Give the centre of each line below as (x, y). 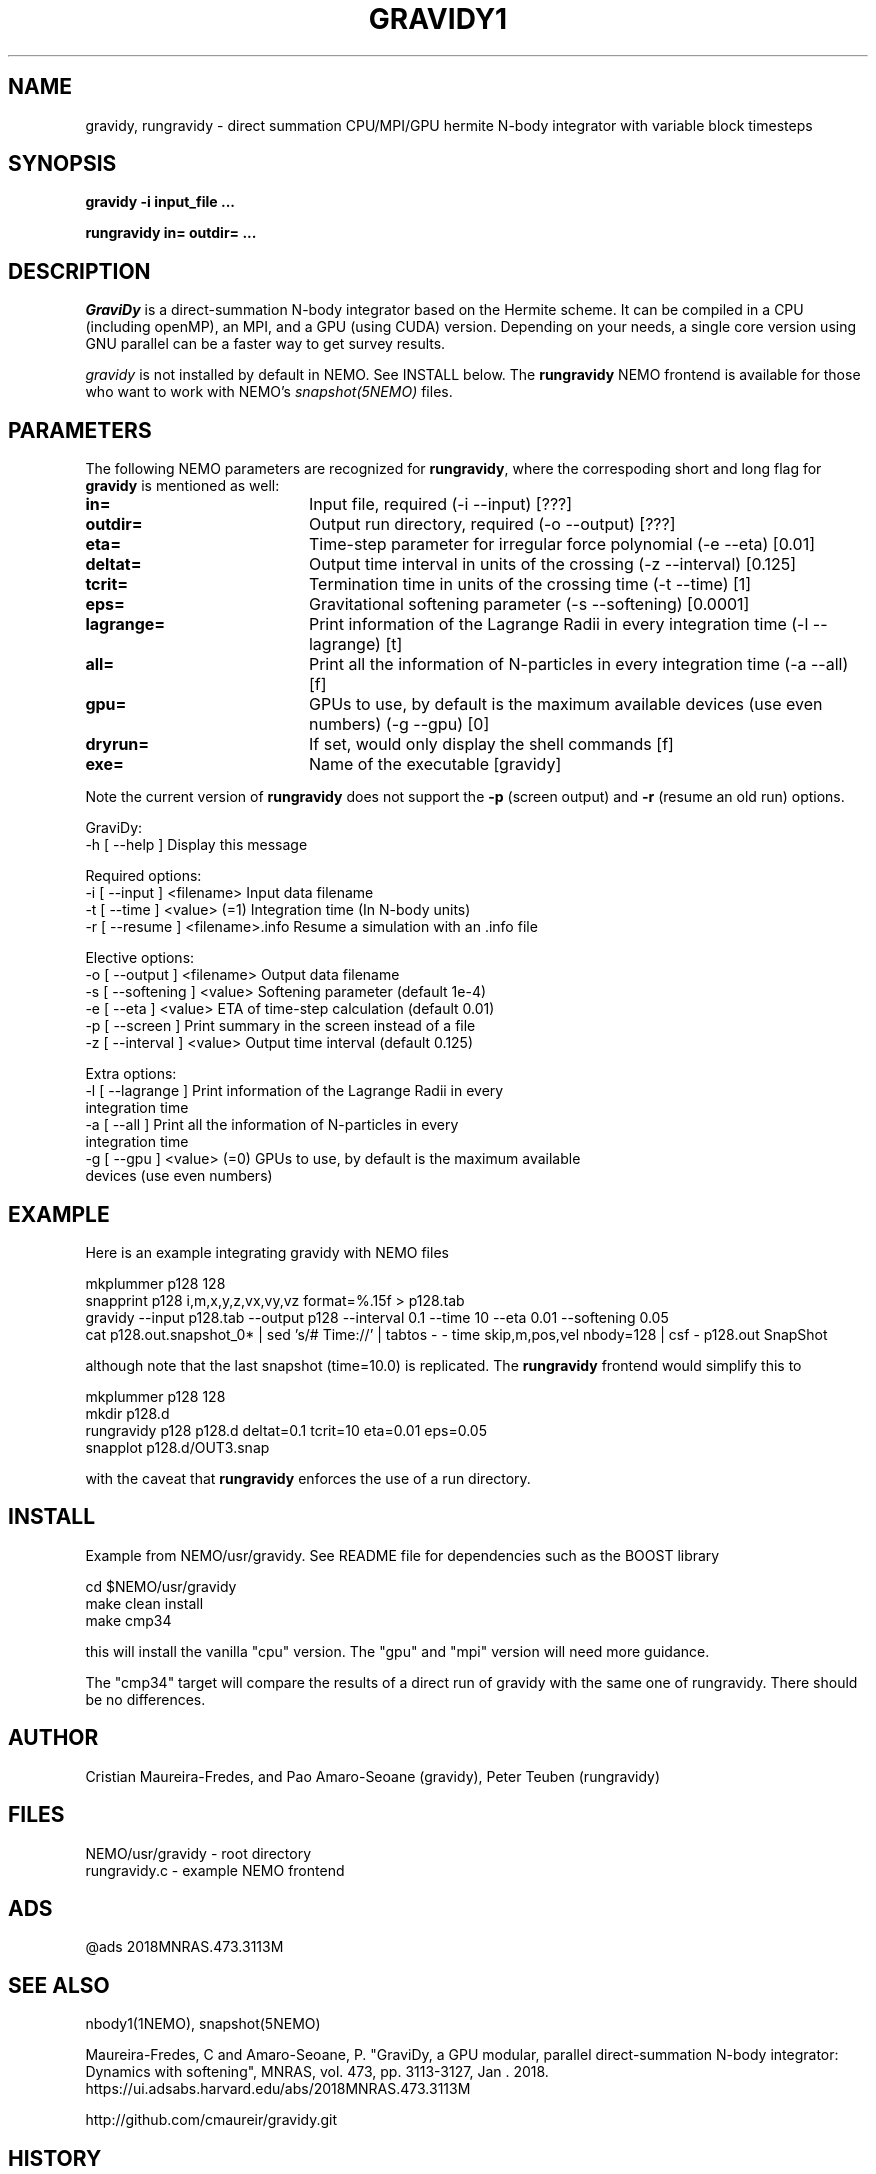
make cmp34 (128, 1620)
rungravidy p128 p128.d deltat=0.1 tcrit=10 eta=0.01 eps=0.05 (286, 1430)
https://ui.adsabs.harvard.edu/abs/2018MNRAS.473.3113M (278, 2089)
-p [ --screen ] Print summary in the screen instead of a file (280, 1026)
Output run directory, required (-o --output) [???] (492, 524)
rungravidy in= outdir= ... (171, 233)
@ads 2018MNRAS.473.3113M (184, 1947)
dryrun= (117, 744)
